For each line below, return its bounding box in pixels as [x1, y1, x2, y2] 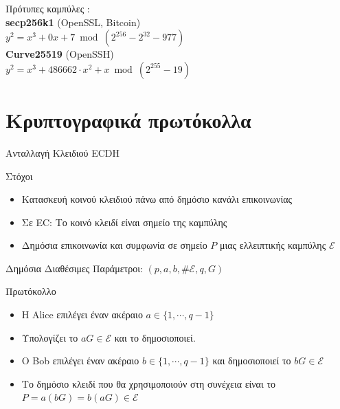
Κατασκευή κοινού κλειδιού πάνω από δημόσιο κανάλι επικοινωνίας [21, 192, 293, 206]
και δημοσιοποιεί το [212, 353, 291, 368]
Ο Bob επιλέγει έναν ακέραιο [21, 353, 139, 368]
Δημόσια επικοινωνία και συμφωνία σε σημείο [21, 238, 207, 252]
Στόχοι [5, 168, 33, 183]
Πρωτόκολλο [5, 284, 56, 298]
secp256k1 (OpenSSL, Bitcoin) [5, 14, 141, 29]
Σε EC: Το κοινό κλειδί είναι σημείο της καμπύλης [21, 214, 227, 229]
